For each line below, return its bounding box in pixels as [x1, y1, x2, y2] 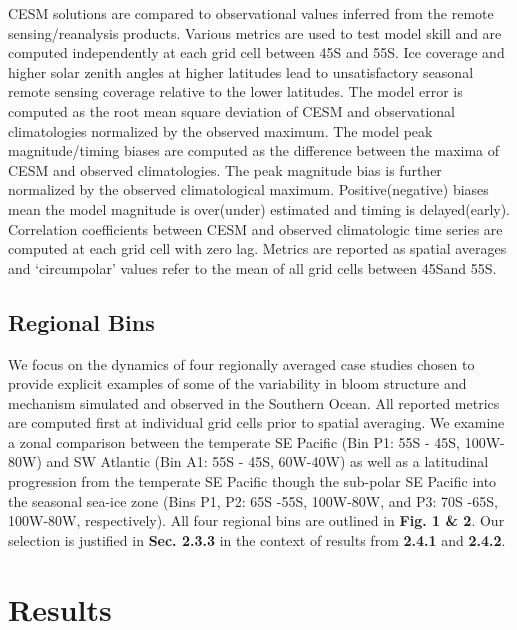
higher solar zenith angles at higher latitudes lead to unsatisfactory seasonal [8, 61, 474, 82]
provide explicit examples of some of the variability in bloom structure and [8, 373, 467, 394]
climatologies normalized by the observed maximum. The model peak [8, 120, 433, 141]
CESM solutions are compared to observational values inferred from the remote [8, 3, 494, 23]
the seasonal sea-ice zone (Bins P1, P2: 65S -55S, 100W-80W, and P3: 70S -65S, [8, 490, 498, 511]
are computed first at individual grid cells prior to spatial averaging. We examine [8, 412, 505, 433]
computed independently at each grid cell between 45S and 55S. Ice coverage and [8, 42, 505, 63]
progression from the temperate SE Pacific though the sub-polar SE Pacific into [8, 471, 497, 492]
